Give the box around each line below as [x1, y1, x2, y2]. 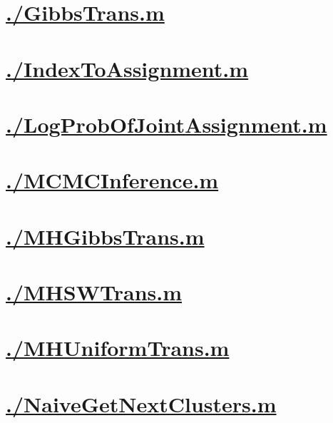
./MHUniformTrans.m [6, 333, 230, 362]
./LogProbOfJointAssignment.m [6, 109, 327, 138]
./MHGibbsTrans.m [6, 221, 205, 250]
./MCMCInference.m [6, 165, 219, 195]
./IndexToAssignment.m [6, 53, 249, 83]
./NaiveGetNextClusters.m [6, 389, 277, 418]
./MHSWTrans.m [6, 277, 182, 307]
